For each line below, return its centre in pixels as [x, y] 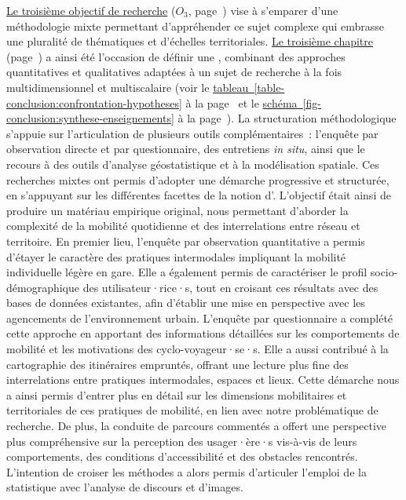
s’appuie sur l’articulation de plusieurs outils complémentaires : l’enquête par [192, 133]
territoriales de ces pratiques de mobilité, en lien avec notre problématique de [192, 410]
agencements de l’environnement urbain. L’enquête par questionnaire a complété [200, 318]
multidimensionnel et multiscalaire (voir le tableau [128, 87]
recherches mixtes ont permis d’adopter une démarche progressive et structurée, [198, 179]
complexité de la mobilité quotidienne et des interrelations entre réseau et [183, 226]
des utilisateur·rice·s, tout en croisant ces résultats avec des [230, 287]
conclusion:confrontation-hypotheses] [94, 102]
